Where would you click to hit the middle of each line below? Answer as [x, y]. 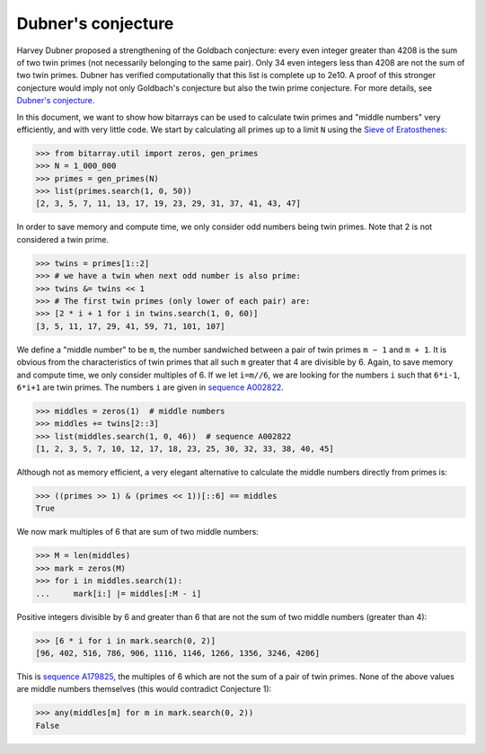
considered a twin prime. [63, 239]
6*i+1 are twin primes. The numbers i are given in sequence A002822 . [150, 387]
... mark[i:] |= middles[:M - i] [119, 594]
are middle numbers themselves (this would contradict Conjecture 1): [144, 689]
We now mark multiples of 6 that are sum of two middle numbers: [138, 532]
